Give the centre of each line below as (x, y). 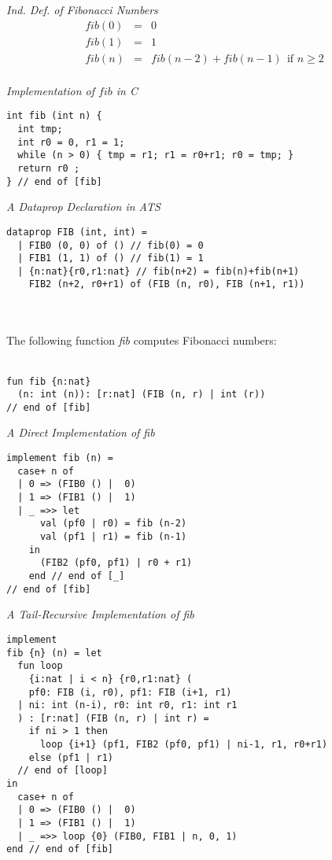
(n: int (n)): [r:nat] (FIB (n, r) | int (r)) (142, 395)
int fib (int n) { (54, 116)
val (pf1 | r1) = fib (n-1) (113, 537)
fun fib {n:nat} (49, 381)
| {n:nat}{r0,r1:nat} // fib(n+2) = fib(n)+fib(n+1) (159, 271)
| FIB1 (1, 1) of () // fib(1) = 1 (111, 258)
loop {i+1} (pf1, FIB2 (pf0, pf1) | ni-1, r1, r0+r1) (184, 745)
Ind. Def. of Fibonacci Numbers (82, 9)
